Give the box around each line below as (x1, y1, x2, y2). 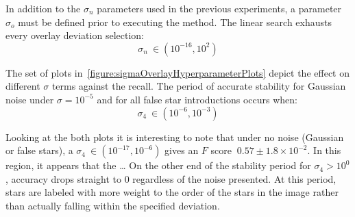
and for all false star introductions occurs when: (97, 92, 297, 106)
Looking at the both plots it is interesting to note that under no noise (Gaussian (5, 129, 344, 144)
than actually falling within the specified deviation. (5, 198, 220, 212)
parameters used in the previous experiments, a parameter (97, 1, 342, 15)
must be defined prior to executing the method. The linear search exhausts (18, 14, 332, 29)
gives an (164, 143, 199, 157)
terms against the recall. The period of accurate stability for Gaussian (51, 79, 346, 93)
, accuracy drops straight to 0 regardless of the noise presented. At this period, (5, 171, 336, 186)
